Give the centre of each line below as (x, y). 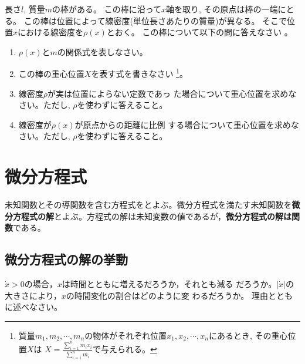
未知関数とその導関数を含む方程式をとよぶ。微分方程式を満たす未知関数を (148, 205)
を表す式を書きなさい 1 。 (139, 73)
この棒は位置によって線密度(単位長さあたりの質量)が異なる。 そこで (155, 20)
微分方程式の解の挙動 (66, 259)
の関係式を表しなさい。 (102, 51)
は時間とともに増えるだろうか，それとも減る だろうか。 (169, 284)
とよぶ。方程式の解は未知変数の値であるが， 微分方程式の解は (173, 216)
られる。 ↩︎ (137, 349)
